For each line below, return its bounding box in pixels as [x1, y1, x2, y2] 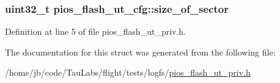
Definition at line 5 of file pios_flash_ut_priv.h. [5, 25, 186, 38]
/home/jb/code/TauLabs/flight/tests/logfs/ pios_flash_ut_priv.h [5, 66, 251, 79]
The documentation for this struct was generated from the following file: [5, 45, 276, 58]
